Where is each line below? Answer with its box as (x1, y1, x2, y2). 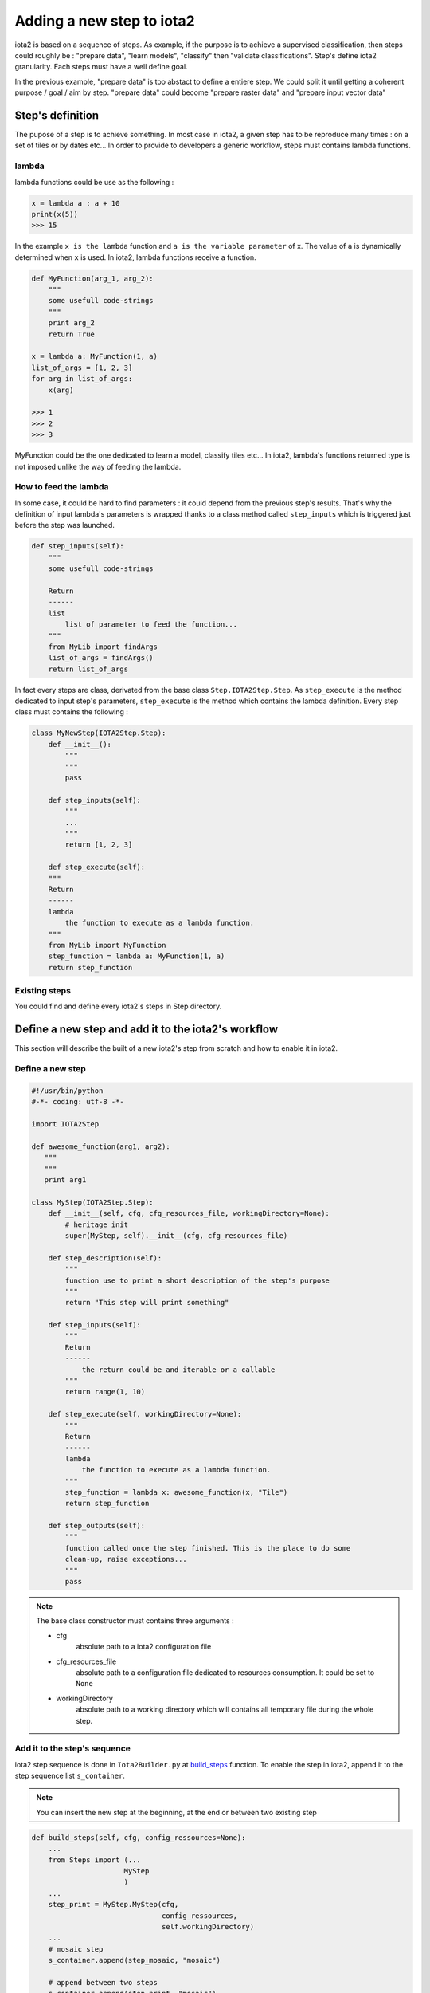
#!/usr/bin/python (31, 1086, 104, 1095)
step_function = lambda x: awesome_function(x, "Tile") (64, 1488, 288, 1496)
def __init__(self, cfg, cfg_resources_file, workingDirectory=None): (48, 1209, 330, 1218)
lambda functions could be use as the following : (14, 177, 174, 187)
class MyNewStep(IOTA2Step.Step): (31, 729, 166, 737)
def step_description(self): (48, 1253, 162, 1263)
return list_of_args (48, 664, 129, 674)
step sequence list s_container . (14, 1771, 125, 1781)
